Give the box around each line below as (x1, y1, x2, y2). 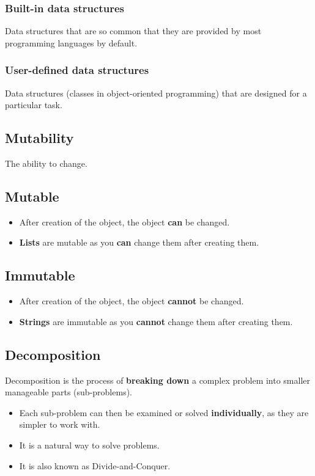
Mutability (5, 128, 74, 147)
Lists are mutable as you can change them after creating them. (19, 236, 259, 249)
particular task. (5, 98, 62, 111)
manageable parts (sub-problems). (5, 386, 132, 398)
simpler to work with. (19, 418, 100, 431)
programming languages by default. (5, 36, 138, 49)
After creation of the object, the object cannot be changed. (19, 295, 244, 307)
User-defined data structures (5, 62, 149, 78)
